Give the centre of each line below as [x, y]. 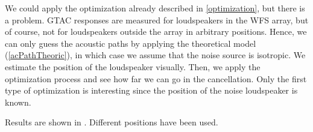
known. [18, 102]
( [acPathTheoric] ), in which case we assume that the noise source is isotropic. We [155, 55]
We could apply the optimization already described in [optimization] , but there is [155, 8]
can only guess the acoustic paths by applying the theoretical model [131, 43]
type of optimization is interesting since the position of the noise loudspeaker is [151, 90]
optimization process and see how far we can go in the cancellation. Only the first [156, 78]
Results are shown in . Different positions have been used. [112, 122]
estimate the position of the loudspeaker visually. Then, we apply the [133, 66]
